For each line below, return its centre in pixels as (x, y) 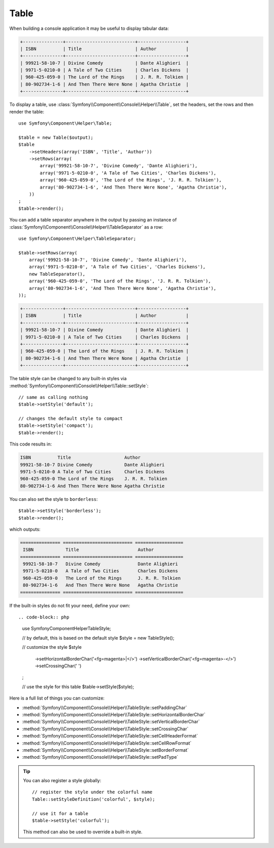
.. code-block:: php (44, 617)
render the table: (27, 112)
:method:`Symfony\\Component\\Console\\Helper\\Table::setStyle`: (79, 386)
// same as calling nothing (53, 397)
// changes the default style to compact (71, 419)
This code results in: (31, 444)
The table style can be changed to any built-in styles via (68, 379)
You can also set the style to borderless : (54, 499)
